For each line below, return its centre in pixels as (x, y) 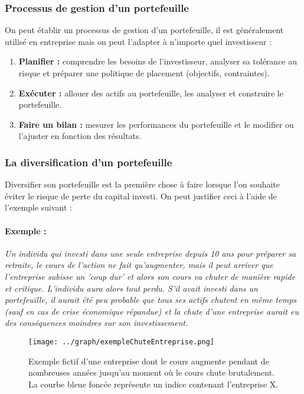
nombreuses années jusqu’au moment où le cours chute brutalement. (151, 372)
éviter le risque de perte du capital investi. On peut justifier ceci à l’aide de (141, 196)
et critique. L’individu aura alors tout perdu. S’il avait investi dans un (131, 288)
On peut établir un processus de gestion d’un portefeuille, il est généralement (144, 30)
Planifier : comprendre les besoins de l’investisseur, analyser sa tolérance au (158, 61)
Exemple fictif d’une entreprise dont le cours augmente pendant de (149, 361)
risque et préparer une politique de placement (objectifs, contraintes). (144, 73)
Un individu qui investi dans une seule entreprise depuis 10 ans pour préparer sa (151, 253)
